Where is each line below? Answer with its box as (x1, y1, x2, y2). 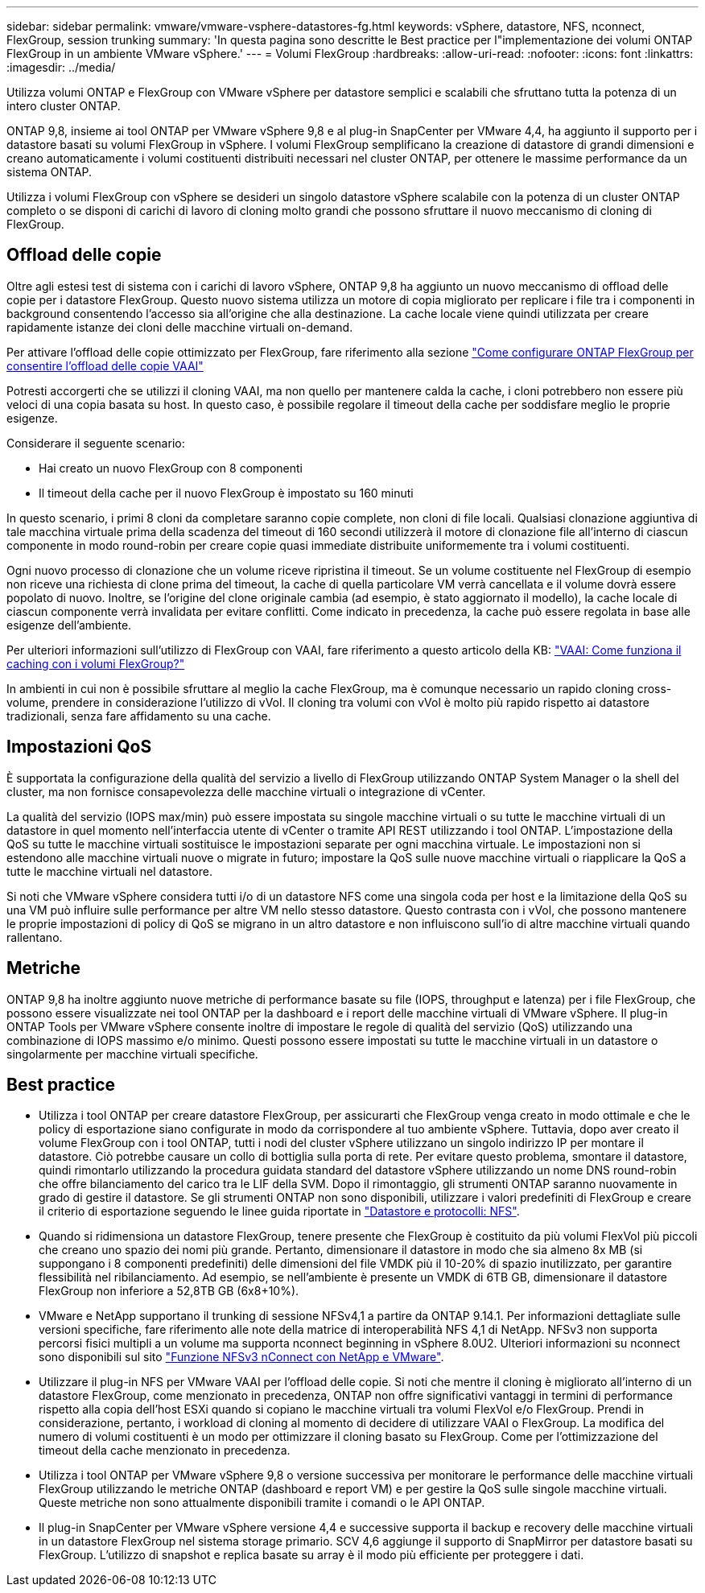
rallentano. (6, 930, 63, 944)
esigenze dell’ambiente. (6, 617, 132, 632)
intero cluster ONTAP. (6, 99, 121, 113)
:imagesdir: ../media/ (6, 60, 116, 74)
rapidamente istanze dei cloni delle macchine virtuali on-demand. (6, 320, 353, 334)
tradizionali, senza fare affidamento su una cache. (6, 708, 271, 723)
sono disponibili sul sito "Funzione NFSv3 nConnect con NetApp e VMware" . (39, 1350, 444, 1364)
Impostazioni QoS (6, 737, 152, 757)
